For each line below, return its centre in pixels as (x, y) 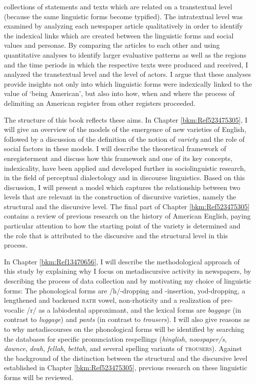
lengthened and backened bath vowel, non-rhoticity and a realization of (112, 300)
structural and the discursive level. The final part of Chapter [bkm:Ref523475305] (127, 206)
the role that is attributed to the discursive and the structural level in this (116, 235)
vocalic (14, 309)
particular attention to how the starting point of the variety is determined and (122, 226)
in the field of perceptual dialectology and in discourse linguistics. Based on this (125, 177)
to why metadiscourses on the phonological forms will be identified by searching (124, 329)
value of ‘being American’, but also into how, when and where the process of (119, 93)
